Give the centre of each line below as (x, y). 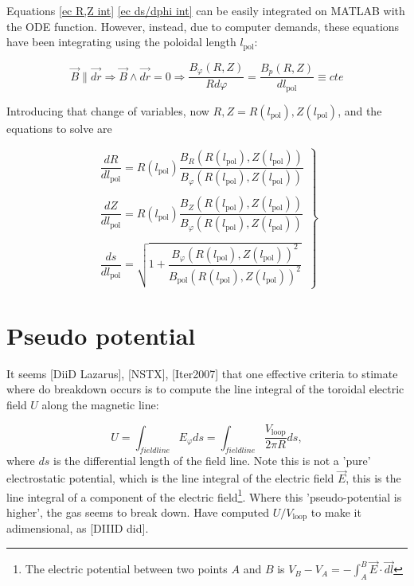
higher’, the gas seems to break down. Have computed (138, 512)
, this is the (373, 478)
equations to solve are (59, 128)
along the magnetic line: (100, 405)
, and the (360, 110)
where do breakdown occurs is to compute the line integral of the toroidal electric (205, 389)
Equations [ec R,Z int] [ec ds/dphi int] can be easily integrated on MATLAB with (206, 10)
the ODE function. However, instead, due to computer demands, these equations (203, 26)
